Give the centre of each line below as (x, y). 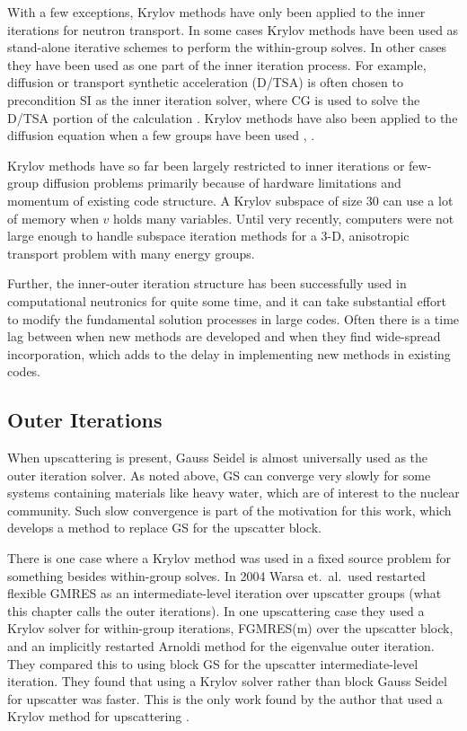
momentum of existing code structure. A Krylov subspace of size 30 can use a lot (230, 200)
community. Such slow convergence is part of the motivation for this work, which (229, 510)
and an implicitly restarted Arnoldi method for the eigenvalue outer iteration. (221, 646)
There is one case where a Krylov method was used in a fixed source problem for (229, 558)
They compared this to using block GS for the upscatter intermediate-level (213, 663)
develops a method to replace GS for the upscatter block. (164, 528)
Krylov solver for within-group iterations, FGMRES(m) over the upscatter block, (230, 628)
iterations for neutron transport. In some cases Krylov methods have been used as (233, 29)
